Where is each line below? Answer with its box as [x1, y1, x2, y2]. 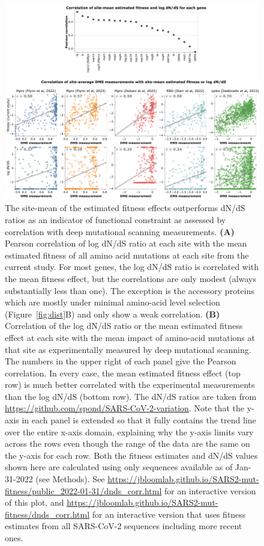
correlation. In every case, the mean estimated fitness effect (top [5, 366, 241, 379]
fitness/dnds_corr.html [5, 508, 90, 520]
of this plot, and [5, 496, 64, 509]
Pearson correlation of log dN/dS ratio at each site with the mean [5, 237, 247, 250]
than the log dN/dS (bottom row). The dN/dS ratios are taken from [5, 390, 257, 402]
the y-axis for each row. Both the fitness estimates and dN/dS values [5, 449, 258, 461]
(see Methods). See [35, 473, 105, 485]
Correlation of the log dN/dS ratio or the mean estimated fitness [5, 319, 243, 332]
